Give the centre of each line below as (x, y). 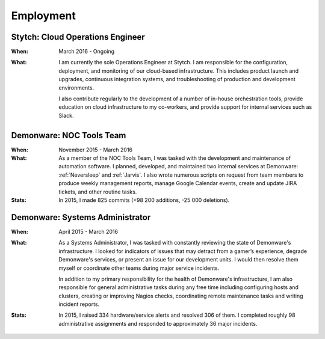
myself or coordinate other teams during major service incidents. (139, 268)
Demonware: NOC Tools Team (69, 135)
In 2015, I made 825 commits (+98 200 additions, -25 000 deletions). (144, 200)
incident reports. (79, 304)
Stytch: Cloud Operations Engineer (78, 37)
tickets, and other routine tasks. (98, 192)
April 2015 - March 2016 (88, 231)
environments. (76, 88)
